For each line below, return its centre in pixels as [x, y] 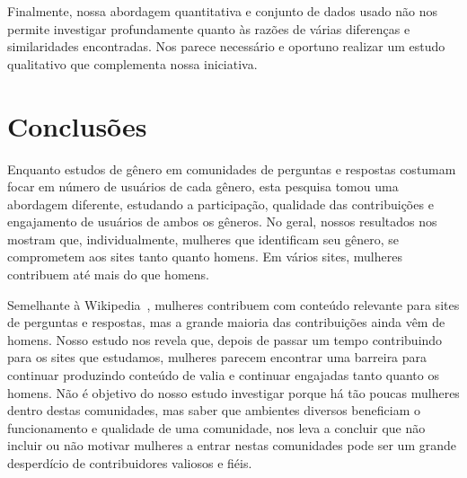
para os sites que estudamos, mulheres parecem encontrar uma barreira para [217, 357]
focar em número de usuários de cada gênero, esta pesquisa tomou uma [203, 186]
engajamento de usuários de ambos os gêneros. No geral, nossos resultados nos [222, 221]
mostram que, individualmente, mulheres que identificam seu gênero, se [203, 239]
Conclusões [77, 125]
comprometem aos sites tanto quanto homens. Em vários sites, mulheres [205, 257]
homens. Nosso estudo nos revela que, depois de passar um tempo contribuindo [225, 339]
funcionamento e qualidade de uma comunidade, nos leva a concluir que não [216, 427]
